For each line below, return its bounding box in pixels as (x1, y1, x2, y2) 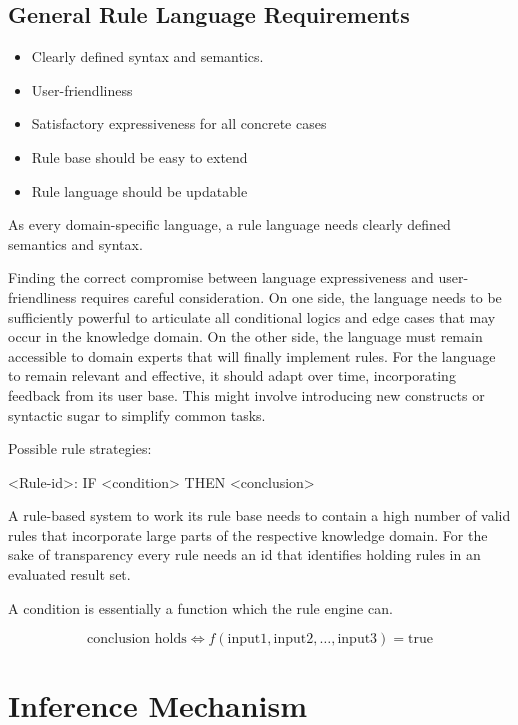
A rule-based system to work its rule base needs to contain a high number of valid (8, 505, 511, 526)
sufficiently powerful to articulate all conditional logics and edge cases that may (8, 306, 496, 327)
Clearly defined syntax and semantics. (31, 46, 264, 67)
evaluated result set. (8, 564, 131, 585)
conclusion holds (87, 632, 187, 647)
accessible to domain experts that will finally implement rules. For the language (8, 345, 496, 366)
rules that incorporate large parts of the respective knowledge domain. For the (8, 524, 488, 545)
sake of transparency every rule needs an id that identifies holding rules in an (8, 544, 481, 565)
